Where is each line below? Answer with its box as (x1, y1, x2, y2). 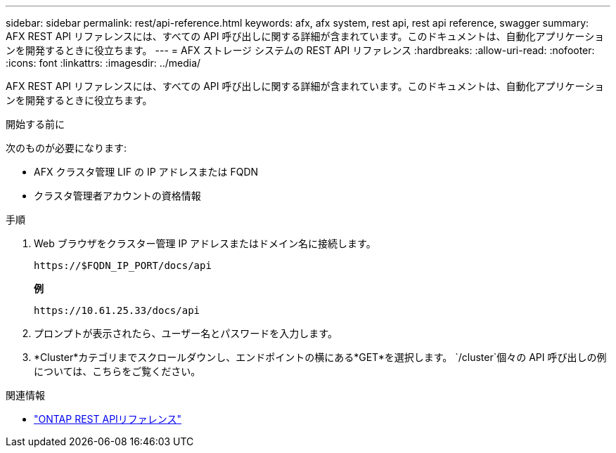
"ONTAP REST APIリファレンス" (34, 413, 182, 425)
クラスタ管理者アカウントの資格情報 (34, 190, 201, 202)
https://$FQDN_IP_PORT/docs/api (34, 260, 212, 271)
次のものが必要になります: (6, 142, 127, 154)
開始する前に (6, 118, 65, 130)
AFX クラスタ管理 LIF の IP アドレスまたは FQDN (34, 166, 259, 178)
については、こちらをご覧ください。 (34, 365, 201, 377)
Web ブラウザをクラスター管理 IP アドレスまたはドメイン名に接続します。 (34, 237, 376, 249)
